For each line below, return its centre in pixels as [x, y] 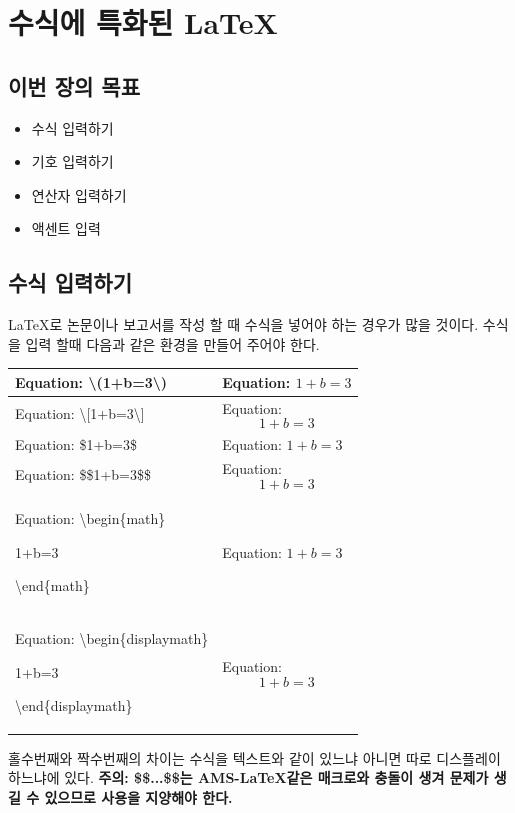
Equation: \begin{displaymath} [112, 638]
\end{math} [52, 585]
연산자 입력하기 [79, 194]
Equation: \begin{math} [90, 518]
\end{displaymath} [74, 705]
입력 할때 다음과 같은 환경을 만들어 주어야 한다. [172, 343]
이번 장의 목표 [74, 85]
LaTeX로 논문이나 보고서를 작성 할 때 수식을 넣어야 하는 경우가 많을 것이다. [243, 324]
